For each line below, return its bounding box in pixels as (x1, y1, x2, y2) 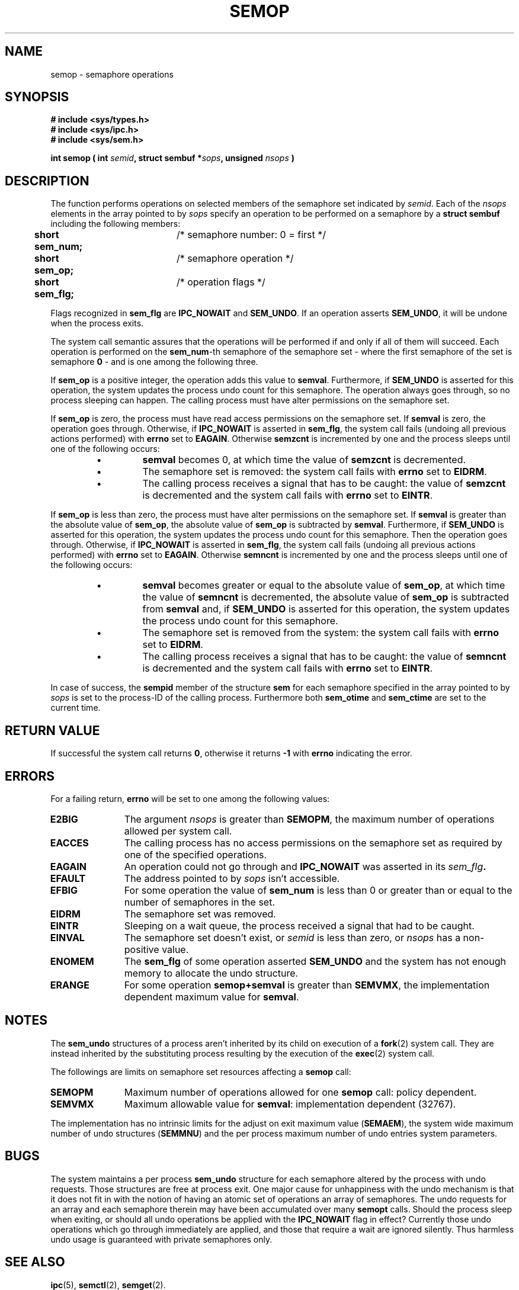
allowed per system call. (124, 824, 232, 837)
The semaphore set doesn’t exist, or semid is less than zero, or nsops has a (124, 931, 461, 944)
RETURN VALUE (5, 723, 100, 738)
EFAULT (50, 872, 86, 884)
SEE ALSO (5, 1254, 65, 1270)
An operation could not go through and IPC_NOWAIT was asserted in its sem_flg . (124, 860, 486, 872)
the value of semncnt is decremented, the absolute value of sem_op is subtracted (142, 591, 510, 604)
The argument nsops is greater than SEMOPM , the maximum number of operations (124, 813, 495, 825)
